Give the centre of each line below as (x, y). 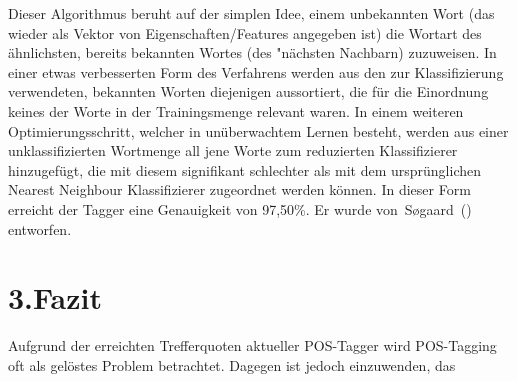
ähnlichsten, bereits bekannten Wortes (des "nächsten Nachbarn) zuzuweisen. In (252, 52)
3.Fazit (55, 297)
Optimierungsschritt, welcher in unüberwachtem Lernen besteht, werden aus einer (258, 130)
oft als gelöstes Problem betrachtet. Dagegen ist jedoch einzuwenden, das (232, 364)
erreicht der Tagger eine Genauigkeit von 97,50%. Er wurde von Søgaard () (240, 208)
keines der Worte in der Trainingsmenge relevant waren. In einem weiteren (236, 110)
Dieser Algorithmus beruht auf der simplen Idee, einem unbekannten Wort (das (251, 13)
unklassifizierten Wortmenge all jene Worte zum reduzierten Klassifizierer (233, 150)
